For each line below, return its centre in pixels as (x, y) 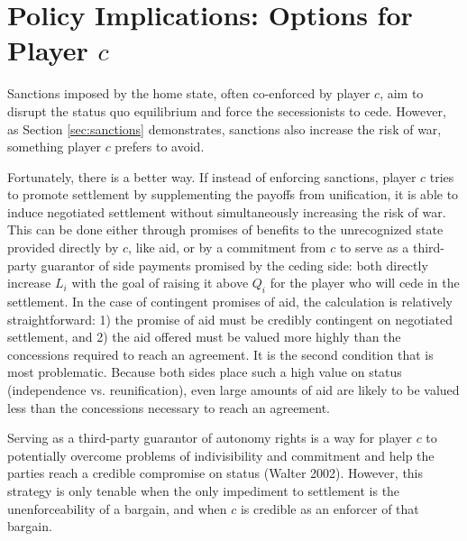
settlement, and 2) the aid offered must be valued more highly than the (204, 337)
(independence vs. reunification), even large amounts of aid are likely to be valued (233, 390)
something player (54, 147)
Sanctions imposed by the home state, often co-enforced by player (189, 93)
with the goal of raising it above (160, 283)
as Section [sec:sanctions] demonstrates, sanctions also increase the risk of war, (224, 128)
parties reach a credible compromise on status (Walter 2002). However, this (215, 473)
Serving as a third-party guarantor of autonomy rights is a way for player (210, 438)
